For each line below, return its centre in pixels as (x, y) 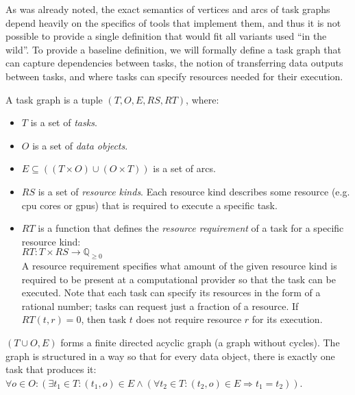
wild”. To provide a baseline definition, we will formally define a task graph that (173, 49)
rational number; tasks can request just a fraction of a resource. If (160, 306)
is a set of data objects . (80, 145)
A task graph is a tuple (54, 99)
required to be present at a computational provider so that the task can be (179, 279)
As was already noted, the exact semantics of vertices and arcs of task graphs (168, 9)
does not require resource (189, 319)
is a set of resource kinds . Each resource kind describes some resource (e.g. (194, 191)
